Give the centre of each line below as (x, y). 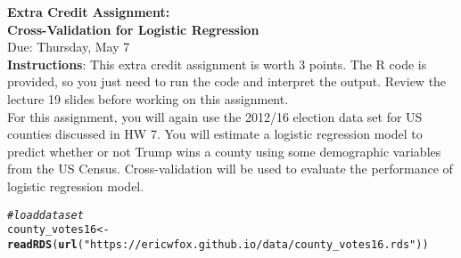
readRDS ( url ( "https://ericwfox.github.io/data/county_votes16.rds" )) (218, 244)
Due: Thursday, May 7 (69, 47)
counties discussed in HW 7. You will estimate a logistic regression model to (215, 134)
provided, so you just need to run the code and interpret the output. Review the (227, 81)
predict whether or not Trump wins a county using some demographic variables (224, 151)
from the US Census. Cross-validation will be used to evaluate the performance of (230, 169)
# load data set (45, 215)
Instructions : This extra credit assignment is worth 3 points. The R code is (217, 64)
